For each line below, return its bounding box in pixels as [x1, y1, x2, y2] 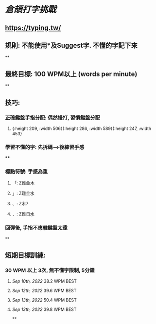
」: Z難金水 [12, 190, 35, 197]
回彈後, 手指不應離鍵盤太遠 [5, 224, 68, 231]
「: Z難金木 [12, 180, 35, 186]
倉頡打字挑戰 [5, 4, 57, 15]
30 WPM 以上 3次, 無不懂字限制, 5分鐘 [5, 267, 95, 274]
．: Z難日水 [12, 211, 35, 217]
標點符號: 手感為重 [5, 168, 48, 175]
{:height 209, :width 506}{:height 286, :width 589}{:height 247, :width [12, 126, 152, 131]
